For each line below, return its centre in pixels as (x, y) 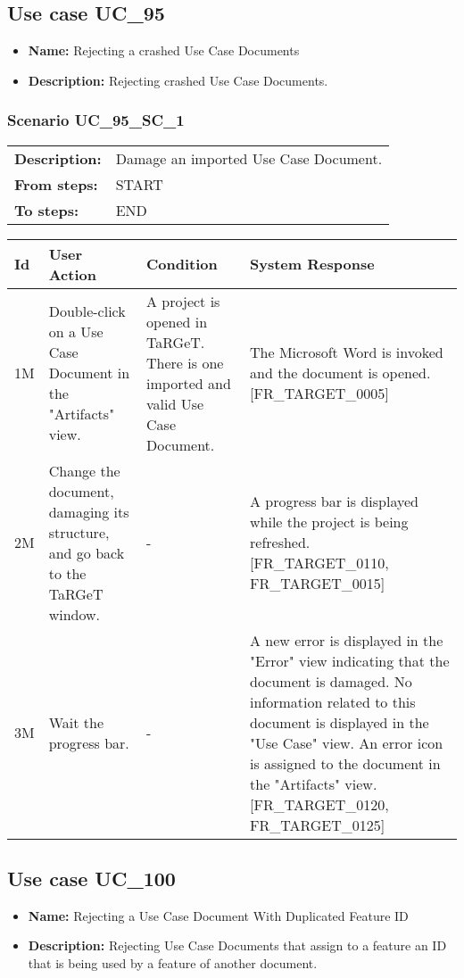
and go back (87, 552)
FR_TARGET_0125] (318, 825)
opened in (177, 321)
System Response (312, 264)
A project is (183, 301)
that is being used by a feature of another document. (173, 963)
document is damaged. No (331, 681)
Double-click (87, 311)
